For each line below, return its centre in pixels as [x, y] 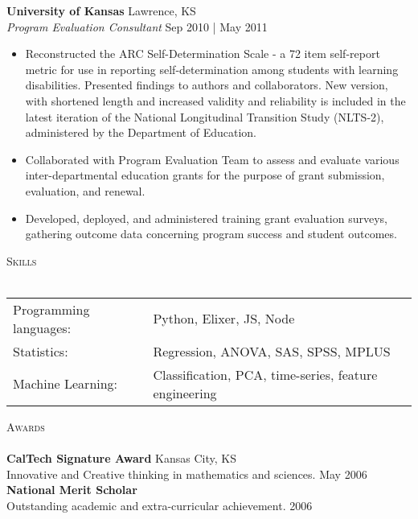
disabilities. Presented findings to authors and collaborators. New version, [207, 85]
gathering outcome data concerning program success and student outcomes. [211, 234]
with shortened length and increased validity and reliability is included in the [215, 100]
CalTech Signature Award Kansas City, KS [121, 458]
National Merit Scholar [72, 490]
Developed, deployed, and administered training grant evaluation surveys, [206, 218]
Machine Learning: [66, 384]
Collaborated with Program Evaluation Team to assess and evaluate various [212, 159]
